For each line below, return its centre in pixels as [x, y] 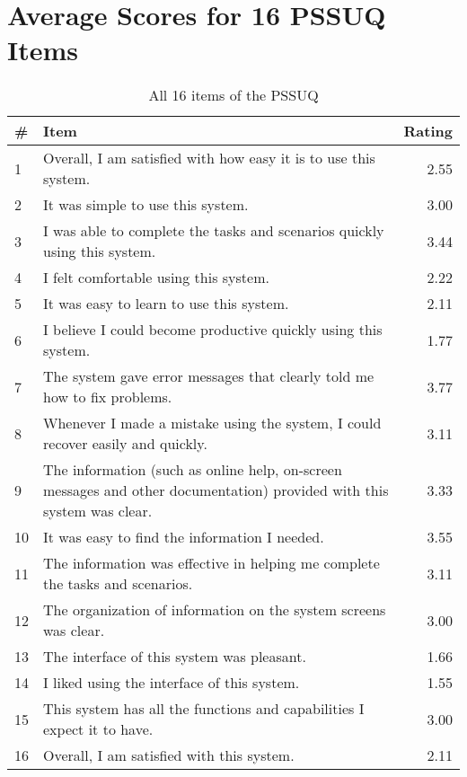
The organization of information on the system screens [215, 610]
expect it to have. [98, 729]
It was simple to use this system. [146, 205]
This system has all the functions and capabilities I [204, 709]
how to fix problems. [108, 397]
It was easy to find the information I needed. [184, 537]
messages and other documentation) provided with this [216, 490]
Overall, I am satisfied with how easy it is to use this [209, 158]
